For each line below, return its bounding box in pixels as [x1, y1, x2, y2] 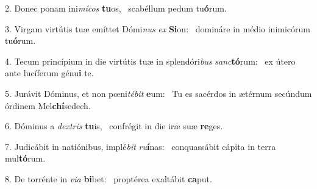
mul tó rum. [5, 152, 46, 165]
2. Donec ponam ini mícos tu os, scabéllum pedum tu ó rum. [5, 2, 227, 14]
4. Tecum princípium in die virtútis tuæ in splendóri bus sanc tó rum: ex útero [5, 54, 296, 67]
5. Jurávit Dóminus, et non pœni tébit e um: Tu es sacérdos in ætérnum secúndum [5, 87, 312, 99]
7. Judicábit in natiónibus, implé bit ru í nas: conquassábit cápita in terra [5, 140, 276, 152]
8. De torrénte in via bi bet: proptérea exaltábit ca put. [5, 172, 212, 185]
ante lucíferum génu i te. [5, 66, 94, 79]
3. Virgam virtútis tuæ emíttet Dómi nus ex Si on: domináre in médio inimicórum [5, 22, 310, 35]
